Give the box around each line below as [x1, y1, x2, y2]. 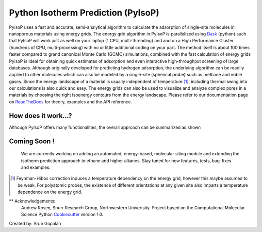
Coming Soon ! [9, 137, 55, 145]
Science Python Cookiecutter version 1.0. [21, 212, 104, 217]
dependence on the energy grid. [17, 189, 82, 195]
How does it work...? [9, 112, 72, 120]
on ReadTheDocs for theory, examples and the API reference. [9, 99, 132, 104]
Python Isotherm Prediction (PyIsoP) [9, 7, 160, 18]
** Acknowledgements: [9, 198, 56, 204]
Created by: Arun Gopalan [9, 220, 62, 226]
